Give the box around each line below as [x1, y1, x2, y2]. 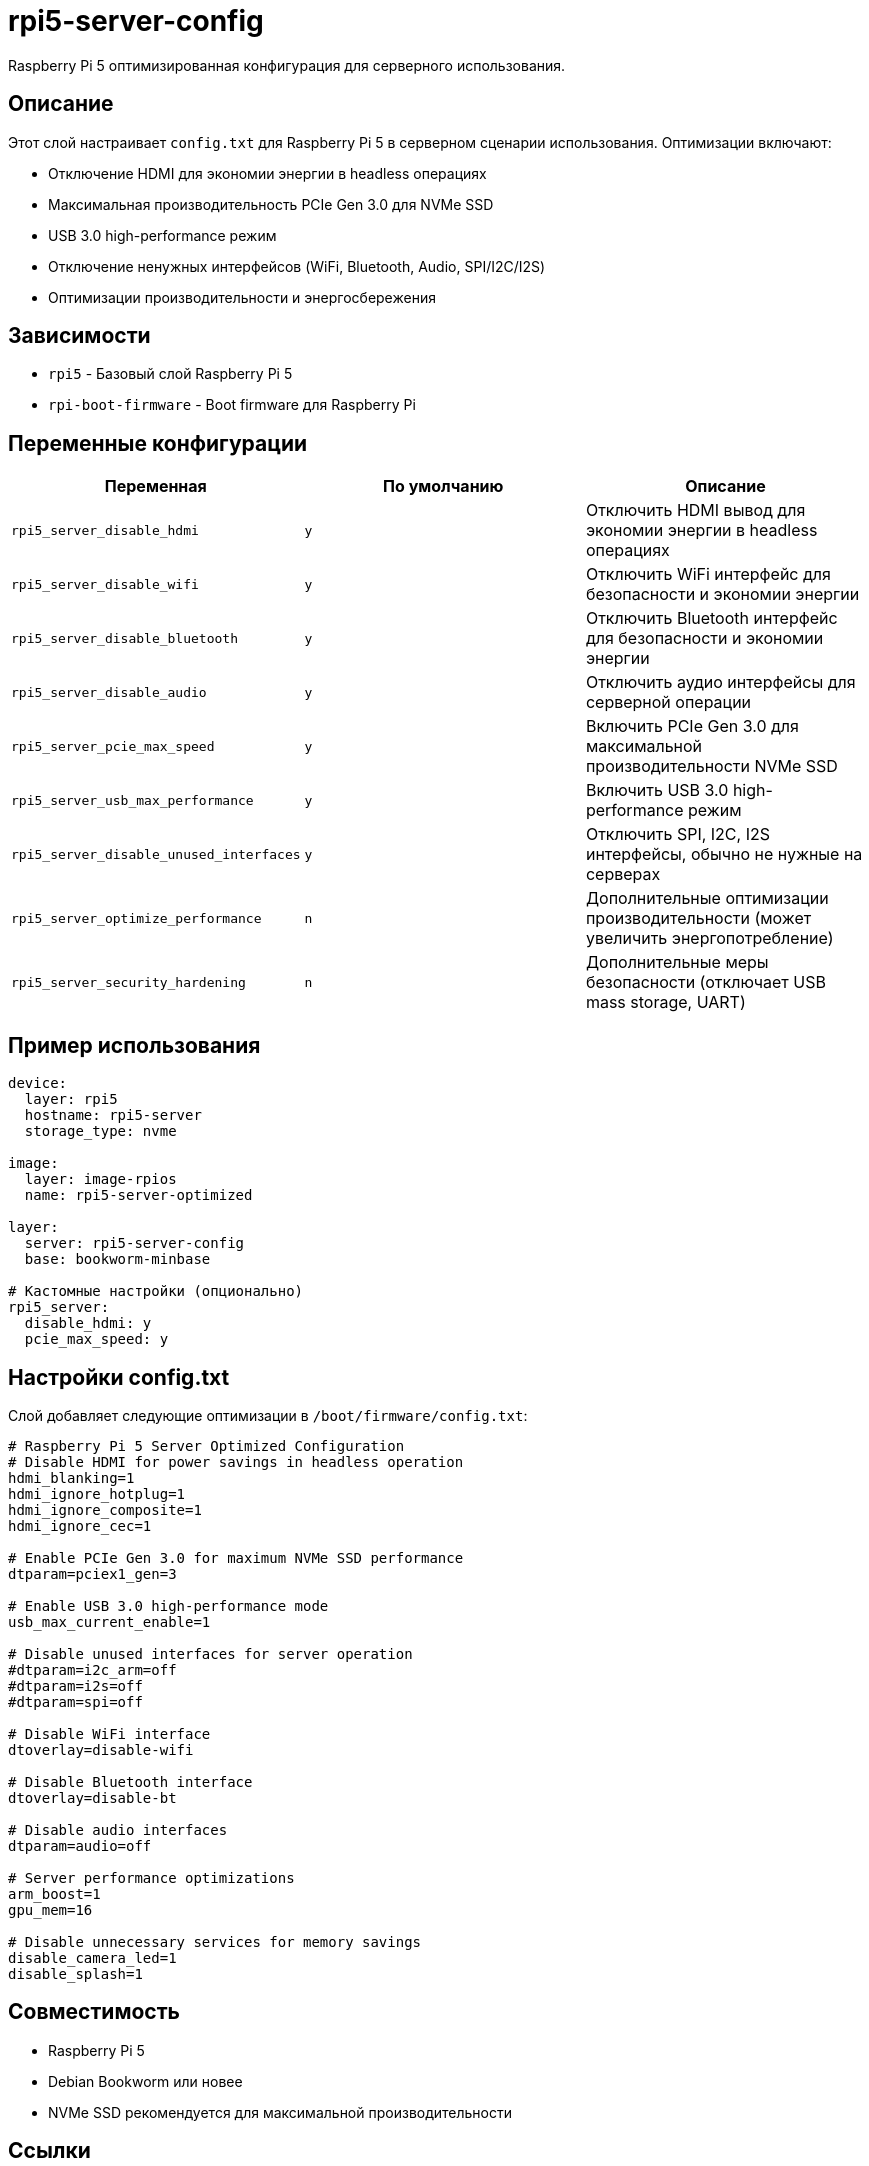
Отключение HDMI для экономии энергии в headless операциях [48, 164, 487, 182]
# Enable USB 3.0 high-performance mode [8, 1597, 329, 1614]
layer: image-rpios [24, 1171, 177, 1188]
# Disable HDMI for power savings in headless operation [8, 1453, 464, 1470]
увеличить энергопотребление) [585, 928, 834, 949]
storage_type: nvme [24, 1123, 177, 1140]
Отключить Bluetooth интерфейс [585, 608, 838, 629]
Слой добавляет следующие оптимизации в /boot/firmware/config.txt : [8, 1406, 528, 1424]
